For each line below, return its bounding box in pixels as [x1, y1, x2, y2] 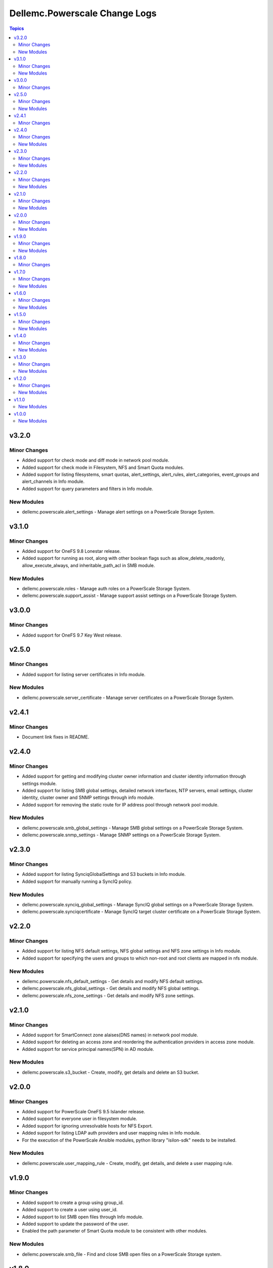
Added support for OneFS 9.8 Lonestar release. [22, 548, 121, 554]
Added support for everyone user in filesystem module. [22, 1116, 138, 1122]
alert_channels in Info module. [22, 478, 85, 484]
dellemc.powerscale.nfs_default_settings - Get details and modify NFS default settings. [22, 978, 204, 984]
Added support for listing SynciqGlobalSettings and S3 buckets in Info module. [22, 871, 186, 877]
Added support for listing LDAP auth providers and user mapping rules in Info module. [22, 1130, 201, 1136]
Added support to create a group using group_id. [22, 1200, 124, 1206]
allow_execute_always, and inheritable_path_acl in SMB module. [22, 562, 155, 568]
